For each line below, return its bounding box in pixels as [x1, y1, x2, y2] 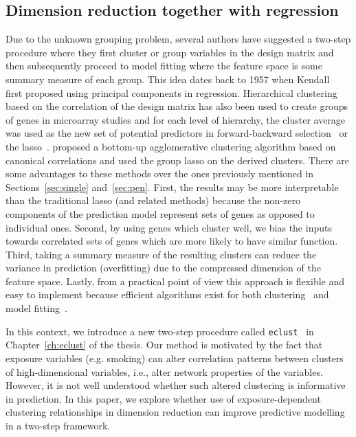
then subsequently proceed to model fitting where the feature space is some [5, 58, 322, 73]
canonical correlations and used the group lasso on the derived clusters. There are [5, 153, 350, 167]
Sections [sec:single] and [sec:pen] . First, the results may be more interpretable [5, 179, 339, 194]
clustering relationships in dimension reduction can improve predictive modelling [5, 405, 345, 419]
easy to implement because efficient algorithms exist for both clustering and [5, 287, 329, 302]
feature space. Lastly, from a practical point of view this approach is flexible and [5, 273, 345, 288]
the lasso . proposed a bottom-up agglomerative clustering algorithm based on [5, 139, 336, 153]
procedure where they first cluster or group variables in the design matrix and [5, 45, 334, 59]
